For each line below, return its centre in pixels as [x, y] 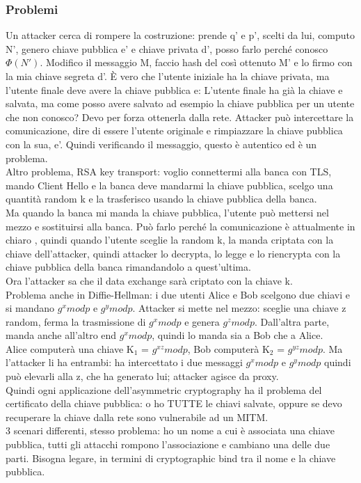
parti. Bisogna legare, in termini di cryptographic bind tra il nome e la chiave [171, 458]
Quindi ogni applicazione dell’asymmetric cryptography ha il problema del [164, 389]
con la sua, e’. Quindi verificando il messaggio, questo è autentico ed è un [161, 144]
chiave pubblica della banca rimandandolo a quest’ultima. [128, 267]
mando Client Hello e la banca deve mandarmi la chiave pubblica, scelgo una [169, 185]
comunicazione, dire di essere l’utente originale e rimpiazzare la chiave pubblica [174, 130]
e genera [202, 321]
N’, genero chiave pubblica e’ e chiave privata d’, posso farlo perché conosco [167, 48]
